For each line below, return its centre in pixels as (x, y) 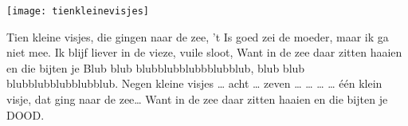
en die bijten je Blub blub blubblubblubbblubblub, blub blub (156, 67)
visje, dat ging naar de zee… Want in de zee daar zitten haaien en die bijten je (197, 99)
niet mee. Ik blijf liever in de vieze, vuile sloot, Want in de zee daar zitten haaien (204, 52)
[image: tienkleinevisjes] (78, 11)
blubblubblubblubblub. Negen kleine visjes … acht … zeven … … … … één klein (194, 83)
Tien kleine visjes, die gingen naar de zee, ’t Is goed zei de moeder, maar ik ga (198, 36)
